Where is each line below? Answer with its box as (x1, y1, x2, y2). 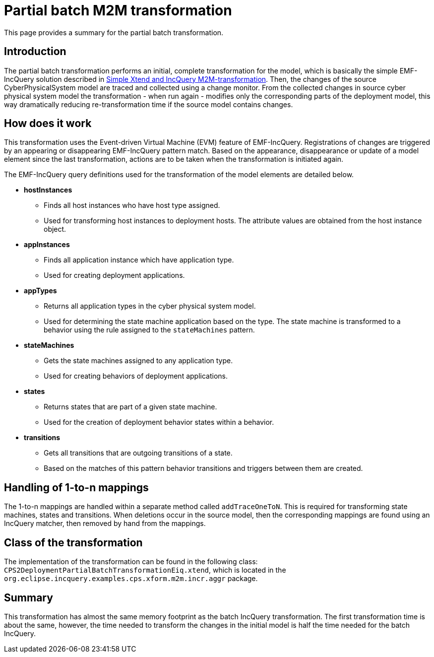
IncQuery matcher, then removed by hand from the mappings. (4, 519, 206, 528)
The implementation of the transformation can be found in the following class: (4, 557, 258, 566)
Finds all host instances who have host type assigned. (44, 201, 220, 210)
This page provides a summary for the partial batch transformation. (4, 28, 224, 37)
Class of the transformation (4, 536, 143, 549)
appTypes (24, 286, 57, 295)
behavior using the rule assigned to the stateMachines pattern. (44, 326, 255, 334)
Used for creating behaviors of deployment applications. (44, 372, 228, 381)
